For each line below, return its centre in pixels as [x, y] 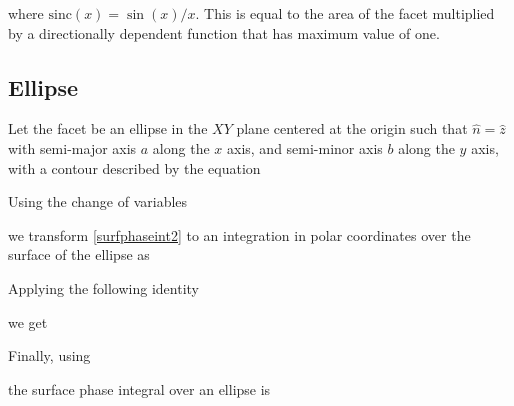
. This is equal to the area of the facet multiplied [345, 13]
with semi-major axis [72, 147]
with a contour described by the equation [134, 167]
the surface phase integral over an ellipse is [139, 388]
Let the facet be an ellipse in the [108, 128]
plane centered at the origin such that [352, 128]
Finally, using [49, 355]
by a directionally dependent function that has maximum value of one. [224, 32]
